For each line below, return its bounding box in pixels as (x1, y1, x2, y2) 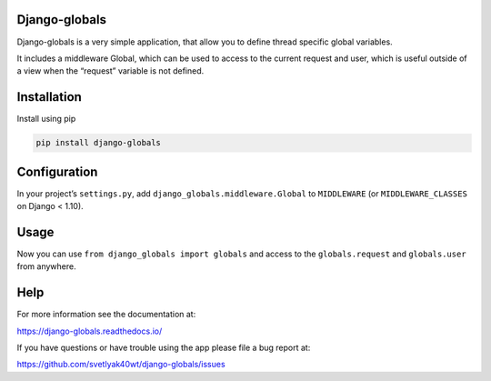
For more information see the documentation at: (16, 309, 196, 320)
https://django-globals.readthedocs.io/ (16, 326, 163, 336)
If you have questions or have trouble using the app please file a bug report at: (16, 342, 311, 354)
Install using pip (16, 114, 76, 125)
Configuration (16, 164, 98, 179)
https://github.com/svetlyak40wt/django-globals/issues (16, 359, 226, 370)
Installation (16, 89, 82, 105)
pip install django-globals (35, 137, 161, 148)
